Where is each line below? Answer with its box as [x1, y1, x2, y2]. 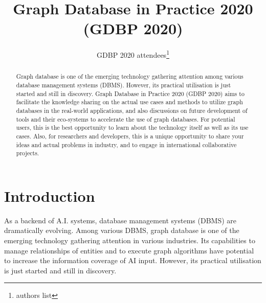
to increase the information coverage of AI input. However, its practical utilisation [4, 255, 261, 266]
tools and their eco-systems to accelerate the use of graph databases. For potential [16, 114, 235, 123]
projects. [16, 149, 39, 157]
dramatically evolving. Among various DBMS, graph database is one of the [4, 225, 239, 236]
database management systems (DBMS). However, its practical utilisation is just [16, 81, 231, 89]
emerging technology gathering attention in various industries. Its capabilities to [4, 235, 255, 246]
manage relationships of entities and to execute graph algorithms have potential [4, 245, 254, 255]
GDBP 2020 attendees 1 [97, 48, 169, 60]
